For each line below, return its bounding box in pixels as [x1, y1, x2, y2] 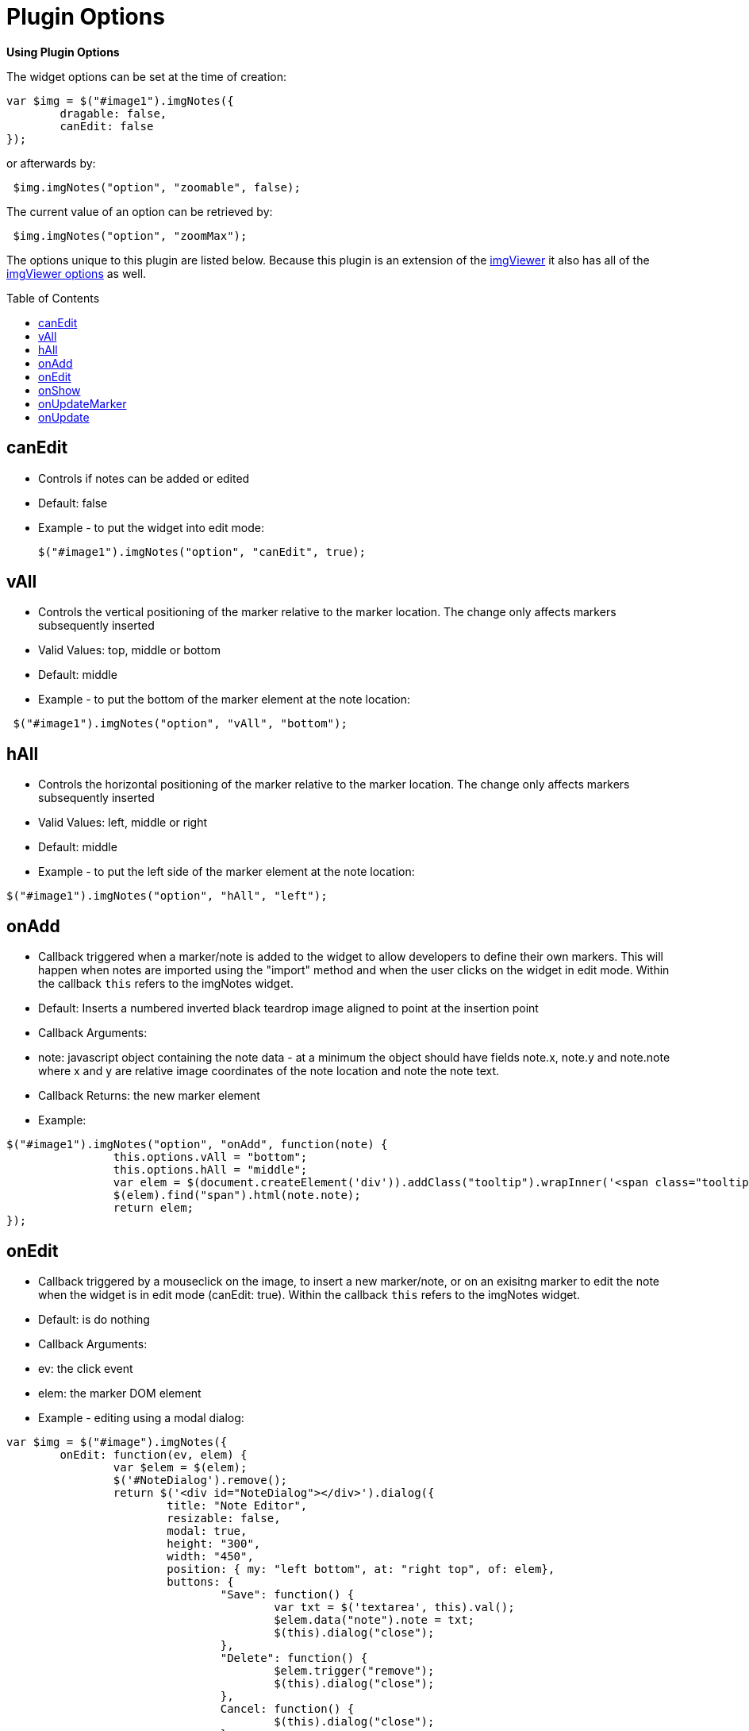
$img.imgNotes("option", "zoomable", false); [13, 180, 301, 194]
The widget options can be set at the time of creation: [6, 69, 287, 83]
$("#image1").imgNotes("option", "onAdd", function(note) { [6, 1138, 388, 1151]
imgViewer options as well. [6, 266, 147, 280]
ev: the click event [38, 1361, 133, 1375]
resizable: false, [167, 1511, 281, 1525]
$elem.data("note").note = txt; [274, 1613, 475, 1626]
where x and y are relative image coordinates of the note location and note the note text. [38, 1064, 500, 1078]
